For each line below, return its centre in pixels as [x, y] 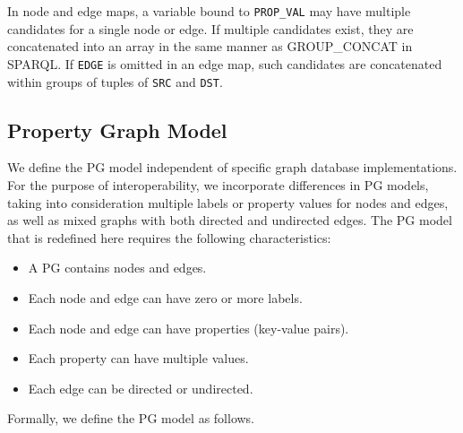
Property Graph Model [117, 130]
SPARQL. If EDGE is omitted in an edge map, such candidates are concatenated [225, 63]
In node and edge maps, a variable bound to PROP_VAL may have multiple [209, 11]
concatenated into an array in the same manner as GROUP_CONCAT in [210, 46]
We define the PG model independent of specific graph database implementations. [232, 167]
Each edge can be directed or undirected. [141, 388]
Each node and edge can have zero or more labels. [165, 297]
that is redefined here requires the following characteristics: [169, 237]
